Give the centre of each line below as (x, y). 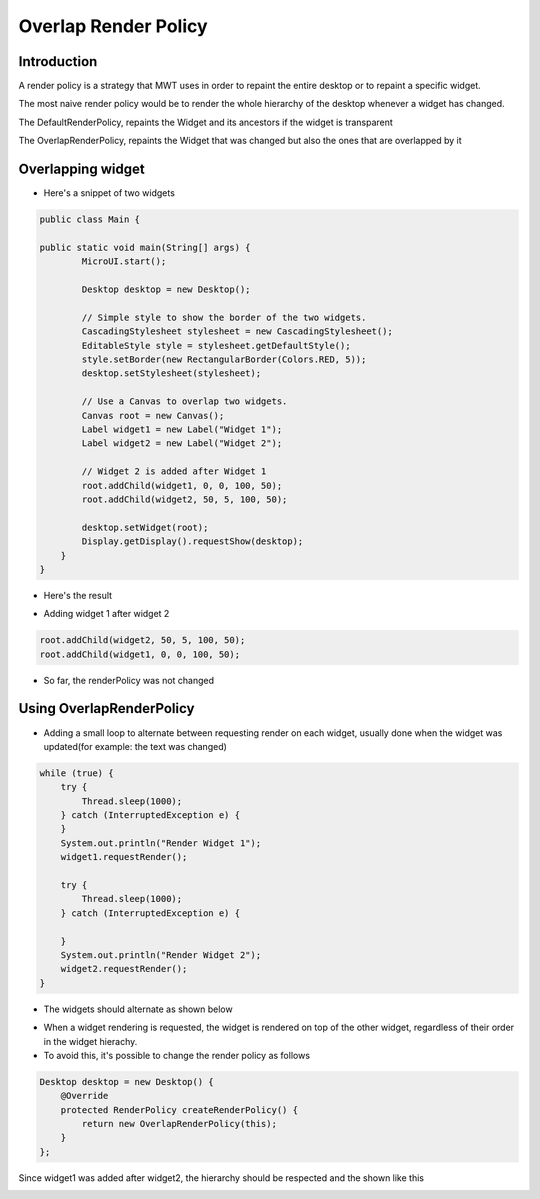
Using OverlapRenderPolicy (106, 708)
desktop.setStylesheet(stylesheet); (171, 373)
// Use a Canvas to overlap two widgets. (184, 401)
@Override (84, 1096)
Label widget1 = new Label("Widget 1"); (182, 429)
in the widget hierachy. (90, 1041)
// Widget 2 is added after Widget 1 (174, 471)
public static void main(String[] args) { (145, 247)
